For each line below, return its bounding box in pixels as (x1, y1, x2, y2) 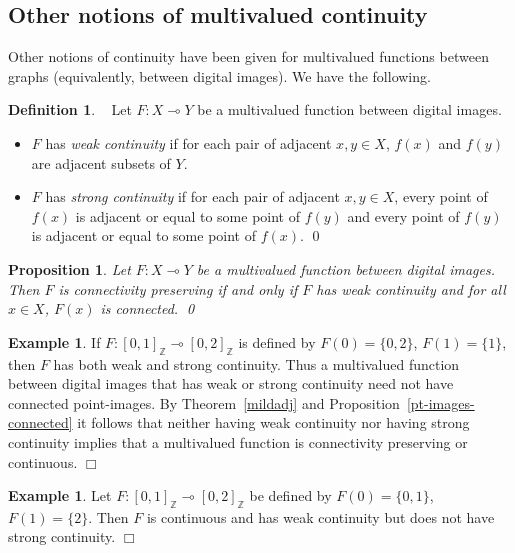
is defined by (238, 331, 316, 352)
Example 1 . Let (8, 485, 112, 506)
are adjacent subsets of (31, 152, 171, 173)
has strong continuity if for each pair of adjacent (45, 186, 340, 207)
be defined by (249, 485, 332, 506)
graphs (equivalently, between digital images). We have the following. (8, 65, 431, 86)
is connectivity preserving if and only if (58, 278, 298, 299)
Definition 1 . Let (8, 99, 132, 120)
